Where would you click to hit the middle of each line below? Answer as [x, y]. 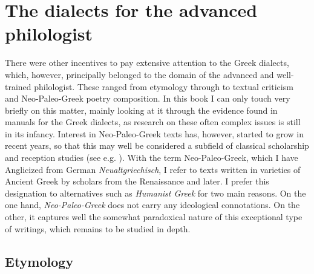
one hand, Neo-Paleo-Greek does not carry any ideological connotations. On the [152, 205]
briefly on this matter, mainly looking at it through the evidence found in [141, 110]
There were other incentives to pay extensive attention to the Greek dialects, [147, 63]
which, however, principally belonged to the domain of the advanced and [139, 74]
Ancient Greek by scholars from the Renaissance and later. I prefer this [137, 181]
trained [18, 86]
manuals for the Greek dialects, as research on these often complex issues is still [153, 122]
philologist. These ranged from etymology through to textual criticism [164, 86]
